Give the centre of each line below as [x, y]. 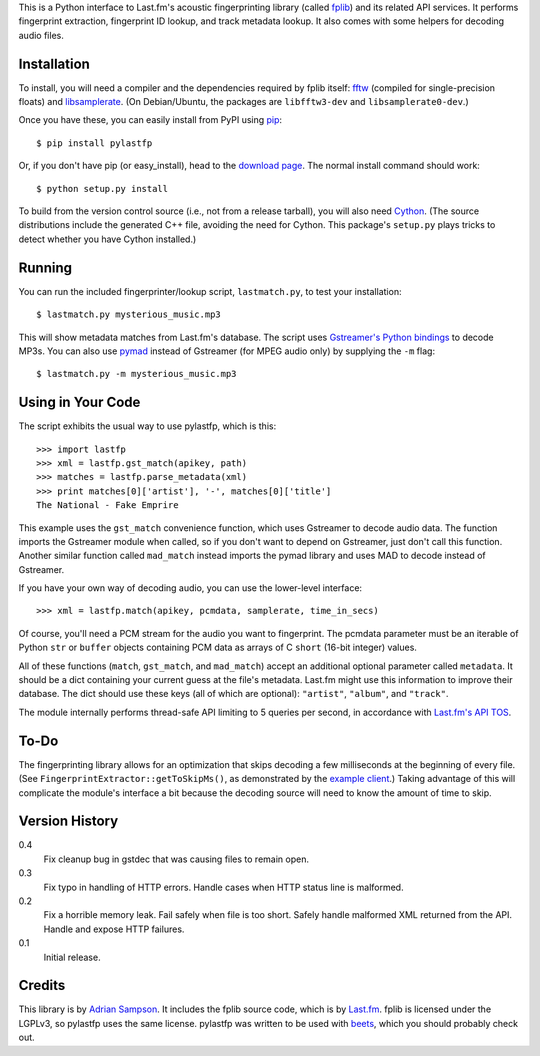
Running [45, 267]
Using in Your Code [79, 402]
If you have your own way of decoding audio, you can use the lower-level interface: [190, 588]
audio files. [41, 35]
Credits [42, 985]
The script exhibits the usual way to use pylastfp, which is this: [147, 426]
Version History [68, 821]
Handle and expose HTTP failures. [114, 929]
